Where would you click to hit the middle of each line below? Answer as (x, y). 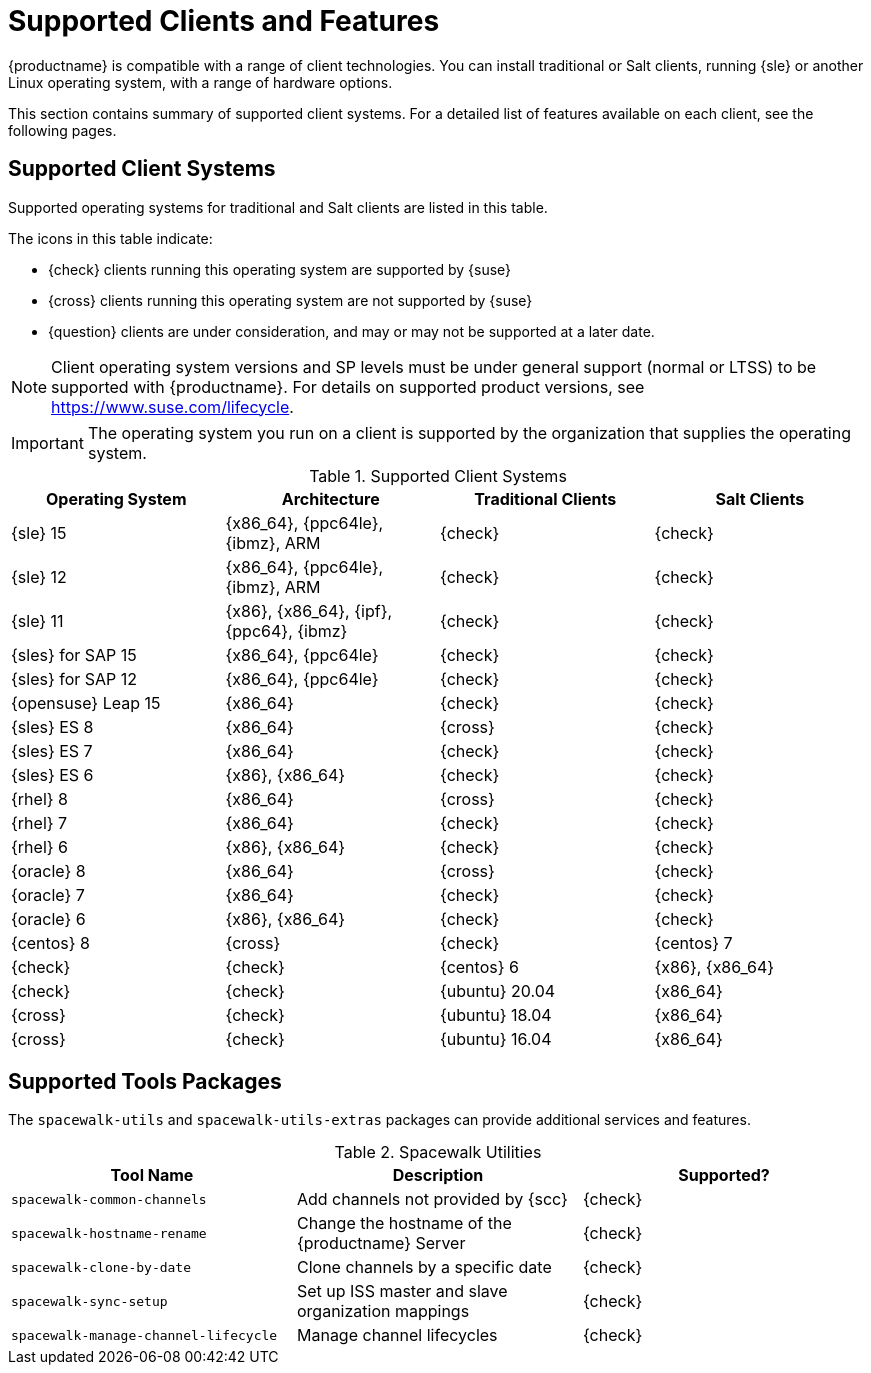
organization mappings (383, 1311)
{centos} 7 (693, 942)
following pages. (62, 130)
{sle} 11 (37, 620)
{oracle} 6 (48, 918)
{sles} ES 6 (52, 774)
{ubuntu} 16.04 (496, 1038)
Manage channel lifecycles (397, 1335)
